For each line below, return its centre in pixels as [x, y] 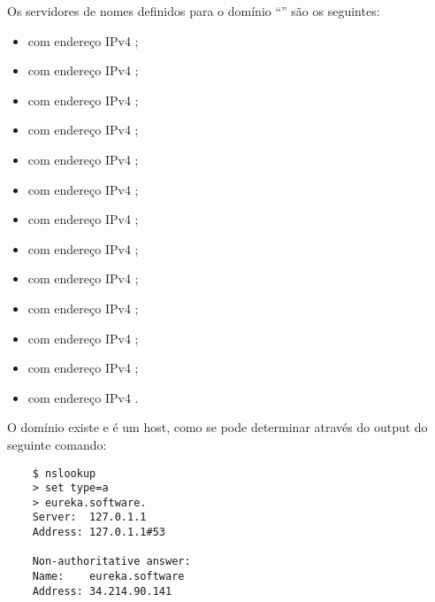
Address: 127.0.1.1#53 [99, 533]
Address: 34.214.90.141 [102, 591]
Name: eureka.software [108, 577]
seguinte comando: [57, 444]
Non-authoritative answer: [111, 562]
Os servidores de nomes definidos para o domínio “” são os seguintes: [194, 11]
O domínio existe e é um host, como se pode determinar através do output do [217, 427]
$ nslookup [64, 473]
